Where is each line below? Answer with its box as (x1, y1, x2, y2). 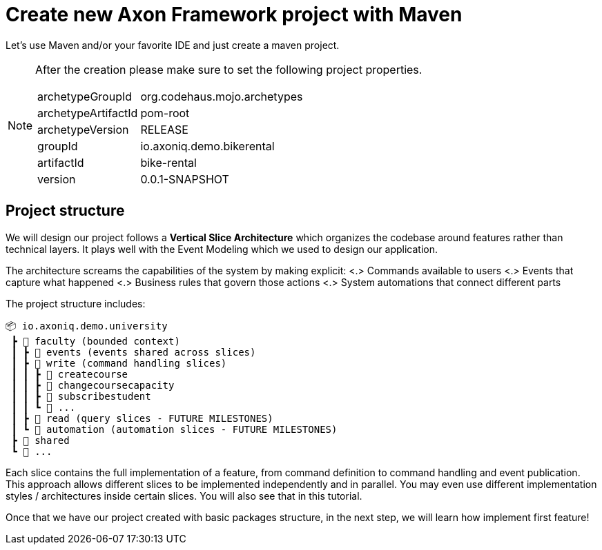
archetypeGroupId (37, 89, 133, 103)
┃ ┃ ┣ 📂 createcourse (11, 368, 128, 380)
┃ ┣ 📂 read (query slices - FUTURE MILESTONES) (11, 412, 273, 424)
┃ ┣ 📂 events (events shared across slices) (11, 346, 256, 358)
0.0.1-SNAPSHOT (140, 172, 229, 186)
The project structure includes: (6, 297, 146, 309)
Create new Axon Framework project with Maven (6, 3, 463, 26)
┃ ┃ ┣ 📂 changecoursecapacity (11, 379, 175, 391)
